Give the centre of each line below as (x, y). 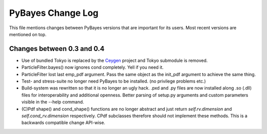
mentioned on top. (28, 34)
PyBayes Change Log (54, 13)
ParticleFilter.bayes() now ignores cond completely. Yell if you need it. (93, 67)
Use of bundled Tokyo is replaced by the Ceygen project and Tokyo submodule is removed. (114, 60)
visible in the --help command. (53, 102)
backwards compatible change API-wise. (64, 123)
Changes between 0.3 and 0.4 (57, 49)
